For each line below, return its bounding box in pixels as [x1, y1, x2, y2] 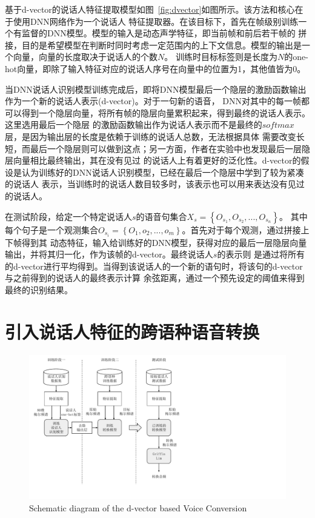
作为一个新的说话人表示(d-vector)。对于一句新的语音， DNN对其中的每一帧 [5, 95, 302, 107]
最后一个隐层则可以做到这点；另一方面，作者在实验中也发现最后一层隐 [30, 142, 310, 154]
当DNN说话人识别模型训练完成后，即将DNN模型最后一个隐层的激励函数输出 [5, 82, 307, 95]
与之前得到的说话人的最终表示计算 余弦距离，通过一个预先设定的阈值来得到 [5, 271, 305, 284]
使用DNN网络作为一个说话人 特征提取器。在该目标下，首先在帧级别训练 [13, 15, 299, 27]
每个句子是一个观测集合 [5, 223, 98, 236]
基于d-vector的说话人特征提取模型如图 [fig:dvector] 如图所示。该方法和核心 [5, 3, 295, 15]
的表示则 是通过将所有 [217, 248, 305, 261]
